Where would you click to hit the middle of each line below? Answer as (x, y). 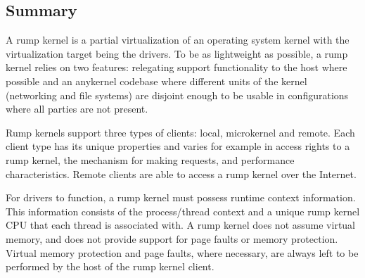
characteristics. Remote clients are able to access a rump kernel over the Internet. (181, 173)
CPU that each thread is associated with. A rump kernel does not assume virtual (181, 225)
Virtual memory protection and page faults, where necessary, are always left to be (182, 252)
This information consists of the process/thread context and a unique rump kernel (183, 211)
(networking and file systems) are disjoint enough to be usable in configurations (177, 95)
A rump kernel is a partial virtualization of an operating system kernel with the (178, 40)
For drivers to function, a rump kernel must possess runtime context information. (181, 197)
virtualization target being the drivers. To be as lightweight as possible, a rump (177, 53)
